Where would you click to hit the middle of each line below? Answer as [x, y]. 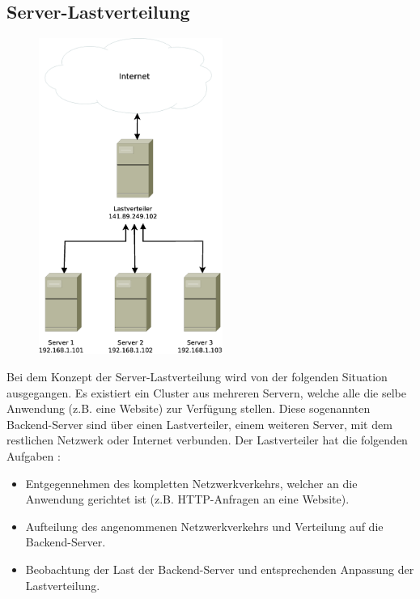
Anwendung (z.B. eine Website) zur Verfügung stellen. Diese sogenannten [189, 408]
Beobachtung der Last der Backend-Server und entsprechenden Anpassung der [220, 569]
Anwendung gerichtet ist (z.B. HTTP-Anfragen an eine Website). [187, 499]
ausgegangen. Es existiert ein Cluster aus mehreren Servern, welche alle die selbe [206, 392]
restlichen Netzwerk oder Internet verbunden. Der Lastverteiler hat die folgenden [207, 440]
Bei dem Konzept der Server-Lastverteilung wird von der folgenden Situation [197, 377]
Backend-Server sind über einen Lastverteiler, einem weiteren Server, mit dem [199, 424]
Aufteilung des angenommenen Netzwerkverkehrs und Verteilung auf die [204, 526]
